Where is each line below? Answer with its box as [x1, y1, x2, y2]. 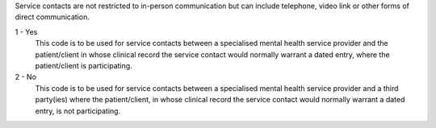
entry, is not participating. [35, 105, 121, 116]
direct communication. [15, 12, 90, 22]
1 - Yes [15, 27, 38, 36]
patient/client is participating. [35, 60, 132, 70]
